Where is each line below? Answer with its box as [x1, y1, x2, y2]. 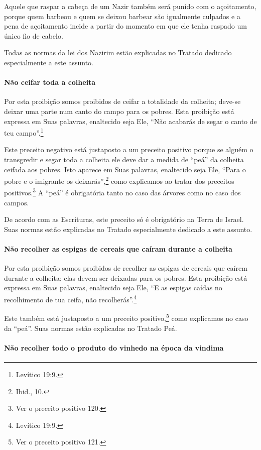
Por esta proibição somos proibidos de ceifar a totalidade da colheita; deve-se [4, 96, 241, 106]
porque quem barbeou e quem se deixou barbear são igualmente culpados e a [4, 11, 240, 21]
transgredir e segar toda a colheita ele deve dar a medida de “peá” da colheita [4, 154, 244, 164]
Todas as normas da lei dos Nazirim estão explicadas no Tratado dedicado [4, 47, 232, 58]
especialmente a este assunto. [4, 57, 93, 67]
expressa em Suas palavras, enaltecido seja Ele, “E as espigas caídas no [4, 282, 222, 293]
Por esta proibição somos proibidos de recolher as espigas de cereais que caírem [4, 263, 247, 273]
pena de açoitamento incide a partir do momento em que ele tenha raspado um [4, 21, 247, 31]
